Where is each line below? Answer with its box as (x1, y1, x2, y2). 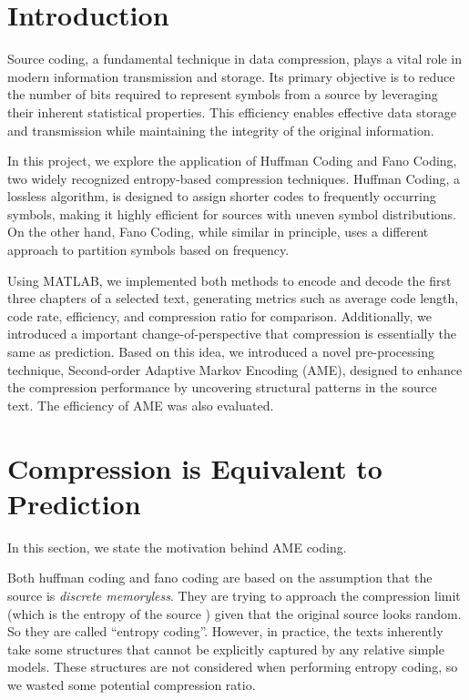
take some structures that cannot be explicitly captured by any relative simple (7, 639, 444, 658)
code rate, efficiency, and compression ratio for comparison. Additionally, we (7, 306, 432, 325)
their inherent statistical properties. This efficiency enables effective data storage (7, 102, 456, 121)
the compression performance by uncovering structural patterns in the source (7, 378, 437, 397)
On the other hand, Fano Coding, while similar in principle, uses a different (7, 222, 429, 241)
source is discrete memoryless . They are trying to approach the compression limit (7, 585, 461, 604)
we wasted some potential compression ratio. (7, 675, 256, 694)
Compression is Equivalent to (7, 449, 382, 486)
